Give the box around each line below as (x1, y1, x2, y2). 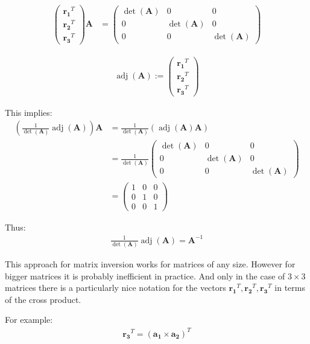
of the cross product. (5, 293, 81, 305)
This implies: (5, 106, 52, 118)
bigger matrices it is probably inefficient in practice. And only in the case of (5, 269, 285, 282)
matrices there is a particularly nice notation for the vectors (5, 281, 226, 294)
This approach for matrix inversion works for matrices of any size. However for (5, 258, 296, 270)
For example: (5, 313, 53, 326)
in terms (274, 281, 305, 294)
